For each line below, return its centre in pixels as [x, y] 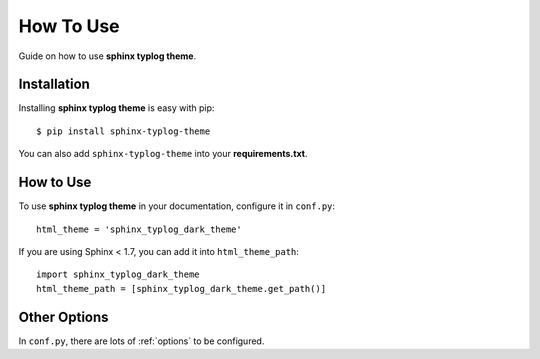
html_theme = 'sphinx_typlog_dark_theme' [139, 229]
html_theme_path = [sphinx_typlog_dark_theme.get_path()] [181, 288]
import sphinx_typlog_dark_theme [118, 274]
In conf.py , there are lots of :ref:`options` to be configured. [141, 341]
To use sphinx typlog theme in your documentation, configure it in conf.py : [176, 206]
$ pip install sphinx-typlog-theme [123, 131]
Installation [54, 84]
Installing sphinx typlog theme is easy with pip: [116, 108]
